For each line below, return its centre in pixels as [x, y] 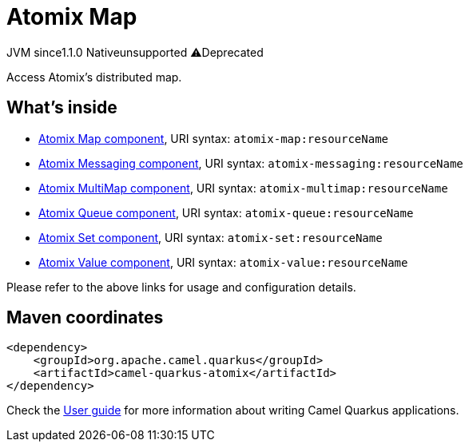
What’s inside [62, 108]
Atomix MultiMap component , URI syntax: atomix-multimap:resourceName [243, 188]
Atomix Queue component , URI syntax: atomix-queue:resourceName [226, 212]
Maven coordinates [85, 318]
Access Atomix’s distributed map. [94, 77]
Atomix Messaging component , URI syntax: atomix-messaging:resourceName [251, 163]
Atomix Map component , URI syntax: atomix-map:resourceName [214, 138]
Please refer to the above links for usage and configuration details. [181, 287]
